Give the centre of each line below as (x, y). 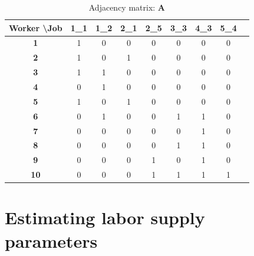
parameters (51, 240)
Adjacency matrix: (122, 7)
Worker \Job (36, 27)
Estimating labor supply (105, 217)
